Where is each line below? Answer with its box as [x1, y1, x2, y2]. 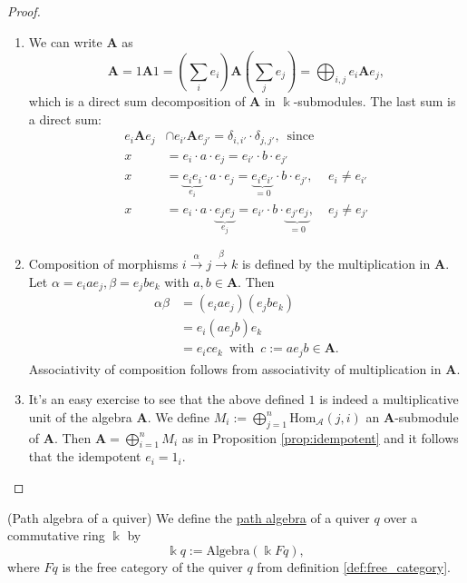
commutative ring [7, 526, 105, 545]
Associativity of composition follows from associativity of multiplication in [28, 359, 442, 378]
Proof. [7, 2, 41, 20]
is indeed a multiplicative [319, 390, 459, 409]
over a [384, 508, 418, 527]
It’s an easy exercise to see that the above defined [28, 390, 305, 409]
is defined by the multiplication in [241, 253, 431, 272]
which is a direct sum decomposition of [28, 91, 246, 110]
